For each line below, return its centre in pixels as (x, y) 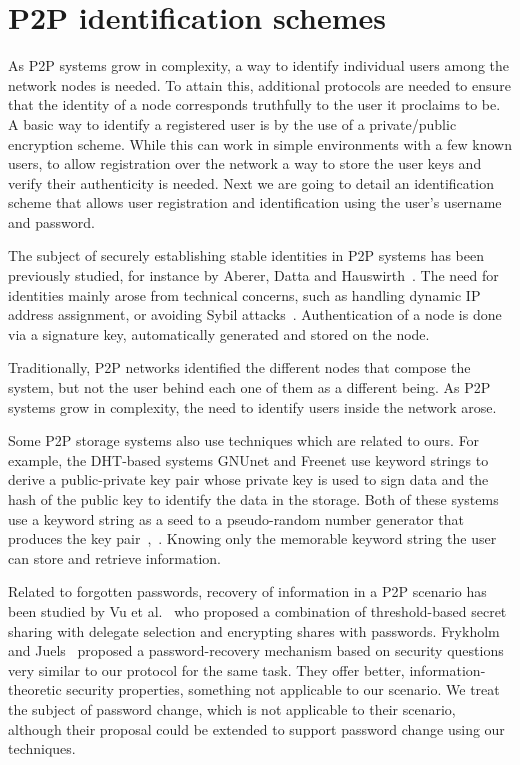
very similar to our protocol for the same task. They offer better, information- (247, 669)
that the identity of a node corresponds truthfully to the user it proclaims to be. (254, 104)
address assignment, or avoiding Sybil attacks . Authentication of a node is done (255, 314)
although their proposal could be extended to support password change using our (256, 728)
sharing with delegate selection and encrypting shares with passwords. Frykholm (254, 630)
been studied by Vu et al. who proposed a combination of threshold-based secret (257, 610)
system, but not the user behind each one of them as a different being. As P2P (249, 387)
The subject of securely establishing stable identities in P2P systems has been (246, 255)
